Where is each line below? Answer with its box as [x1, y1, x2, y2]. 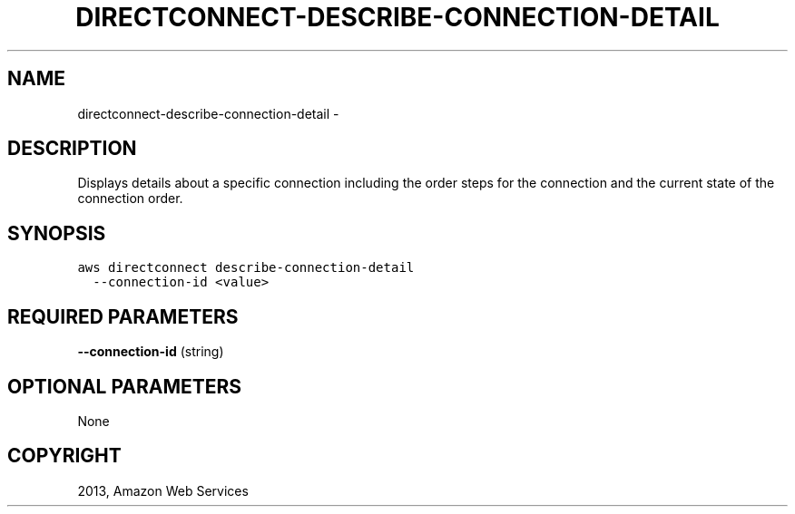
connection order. [77, 190, 183, 207]
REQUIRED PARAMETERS [7, 305, 239, 328]
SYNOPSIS [7, 221, 106, 245]
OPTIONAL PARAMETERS [7, 374, 242, 398]
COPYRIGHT [7, 444, 122, 468]
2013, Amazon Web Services [77, 482, 249, 499]
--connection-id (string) [77, 344, 224, 360]
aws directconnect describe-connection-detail [77, 260, 415, 276]
